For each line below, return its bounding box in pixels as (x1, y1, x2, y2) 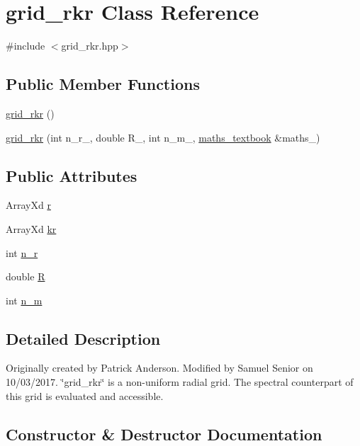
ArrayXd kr (6, 221, 57, 236)
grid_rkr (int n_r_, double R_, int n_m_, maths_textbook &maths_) (6, 130, 320, 144)
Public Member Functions (6, 73, 200, 95)
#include (6, 38, 45, 53)
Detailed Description (6, 327, 161, 349)
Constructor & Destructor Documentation (6, 423, 322, 445)
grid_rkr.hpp (61, 38, 118, 53)
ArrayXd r (6, 198, 51, 212)
